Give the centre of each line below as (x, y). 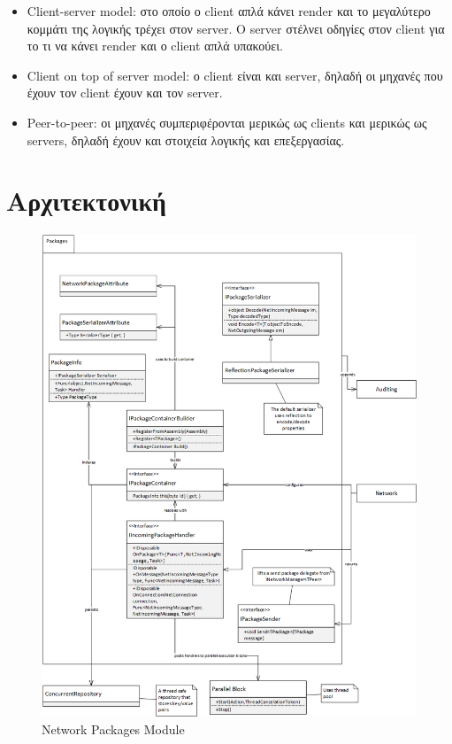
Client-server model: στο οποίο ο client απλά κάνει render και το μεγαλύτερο (229, 11)
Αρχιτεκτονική (86, 201)
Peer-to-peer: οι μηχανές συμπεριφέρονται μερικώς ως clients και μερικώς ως (227, 122)
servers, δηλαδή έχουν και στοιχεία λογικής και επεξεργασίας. (186, 139)
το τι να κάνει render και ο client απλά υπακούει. (155, 46)
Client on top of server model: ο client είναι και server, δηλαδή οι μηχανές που (235, 75)
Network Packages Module (113, 728)
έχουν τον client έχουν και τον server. (125, 93)
